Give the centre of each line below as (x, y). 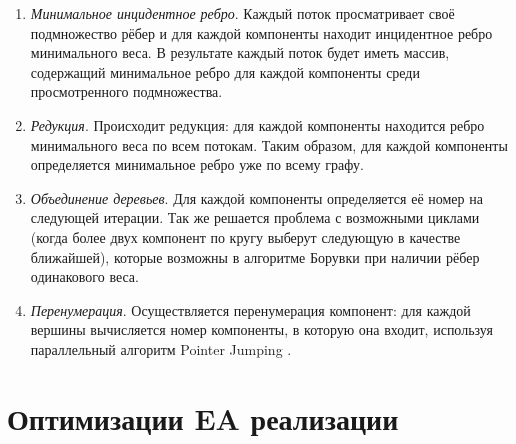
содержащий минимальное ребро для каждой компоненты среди (225, 71)
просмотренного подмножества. (126, 91)
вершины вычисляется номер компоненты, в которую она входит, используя (261, 329)
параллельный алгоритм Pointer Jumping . (161, 348)
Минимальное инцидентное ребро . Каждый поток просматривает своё (242, 13)
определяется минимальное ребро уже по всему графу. (197, 164)
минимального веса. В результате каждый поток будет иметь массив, (240, 52)
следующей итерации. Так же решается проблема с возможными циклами (255, 217)
